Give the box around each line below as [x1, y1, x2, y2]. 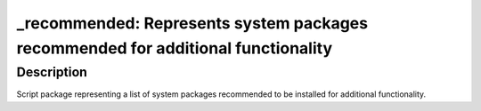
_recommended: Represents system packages [16, 13, 369, 33]
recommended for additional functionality [16, 38, 333, 58]
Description [16, 64, 88, 80]
